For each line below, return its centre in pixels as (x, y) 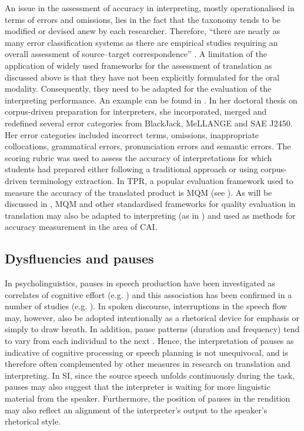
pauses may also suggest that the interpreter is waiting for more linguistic (138, 387)
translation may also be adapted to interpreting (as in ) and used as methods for (150, 215)
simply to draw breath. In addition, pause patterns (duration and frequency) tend (152, 329)
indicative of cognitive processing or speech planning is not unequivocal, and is (146, 352)
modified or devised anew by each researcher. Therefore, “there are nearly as (143, 31)
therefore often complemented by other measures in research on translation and (148, 364)
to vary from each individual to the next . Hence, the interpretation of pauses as (149, 341)
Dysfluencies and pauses (79, 258)
